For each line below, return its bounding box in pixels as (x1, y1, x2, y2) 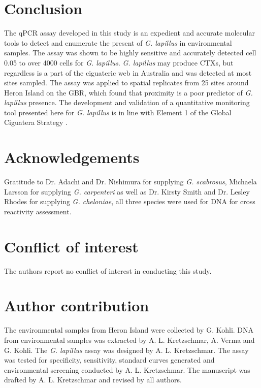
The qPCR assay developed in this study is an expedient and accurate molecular (4, 27, 255, 38)
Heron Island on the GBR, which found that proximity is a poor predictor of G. (4, 87, 253, 98)
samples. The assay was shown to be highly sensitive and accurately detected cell (4, 47, 256, 58)
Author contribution (4, 295, 149, 316)
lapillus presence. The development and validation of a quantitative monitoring (4, 97, 250, 108)
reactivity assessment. (4, 206, 72, 216)
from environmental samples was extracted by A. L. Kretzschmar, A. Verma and (4, 335, 255, 345)
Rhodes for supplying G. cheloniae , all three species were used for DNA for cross (4, 196, 255, 207)
